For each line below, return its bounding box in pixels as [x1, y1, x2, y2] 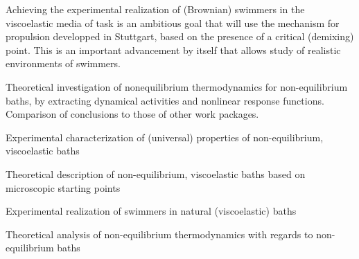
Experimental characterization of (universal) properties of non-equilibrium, [6, 129, 324, 144]
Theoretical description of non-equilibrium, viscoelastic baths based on [6, 166, 306, 181]
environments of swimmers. [6, 56, 121, 71]
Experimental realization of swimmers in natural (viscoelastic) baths [6, 204, 297, 218]
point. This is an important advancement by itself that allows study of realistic [6, 42, 341, 57]
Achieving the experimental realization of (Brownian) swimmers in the [6, 2, 305, 16]
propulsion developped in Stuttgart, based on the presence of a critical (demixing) [6, 29, 354, 44]
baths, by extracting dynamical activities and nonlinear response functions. [6, 93, 324, 107]
